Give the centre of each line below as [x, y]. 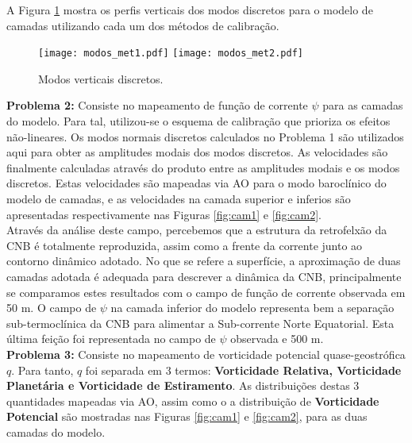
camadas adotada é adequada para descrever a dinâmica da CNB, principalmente [204, 276]
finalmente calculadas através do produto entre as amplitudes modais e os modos [203, 167]
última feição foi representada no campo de [111, 339]
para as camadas [363, 105]
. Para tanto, [42, 370]
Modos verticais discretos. [101, 78]
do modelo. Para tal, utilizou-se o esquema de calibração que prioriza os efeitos [198, 121]
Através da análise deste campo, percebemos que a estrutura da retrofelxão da [197, 230]
